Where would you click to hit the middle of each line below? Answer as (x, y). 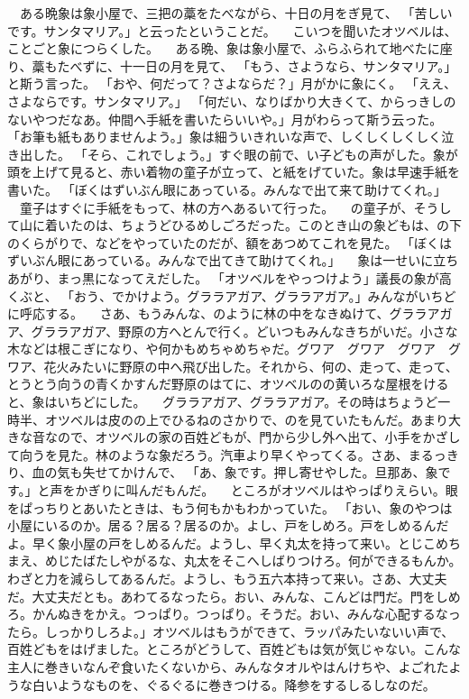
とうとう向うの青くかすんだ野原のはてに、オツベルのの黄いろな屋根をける (228, 384)
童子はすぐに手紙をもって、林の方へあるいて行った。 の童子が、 (216, 207)
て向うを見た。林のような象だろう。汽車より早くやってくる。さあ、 (208, 454)
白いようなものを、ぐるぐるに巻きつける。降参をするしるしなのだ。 (234, 684)
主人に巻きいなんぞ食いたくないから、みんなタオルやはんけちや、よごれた (228, 666)
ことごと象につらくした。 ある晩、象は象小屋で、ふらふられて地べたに (224, 48)
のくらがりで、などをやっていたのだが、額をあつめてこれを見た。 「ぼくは (230, 242)
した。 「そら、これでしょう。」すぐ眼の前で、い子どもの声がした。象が (245, 154)
